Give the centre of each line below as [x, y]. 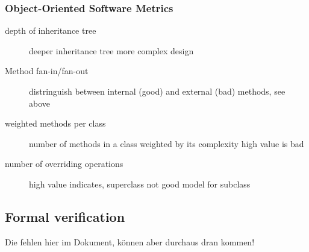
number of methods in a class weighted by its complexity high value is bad [167, 143]
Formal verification [65, 216]
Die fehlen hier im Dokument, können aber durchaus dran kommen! [130, 241]
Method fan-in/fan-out [47, 71]
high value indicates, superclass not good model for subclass [140, 184]
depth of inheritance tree [51, 30]
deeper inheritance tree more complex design [111, 50]
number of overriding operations [64, 164]
